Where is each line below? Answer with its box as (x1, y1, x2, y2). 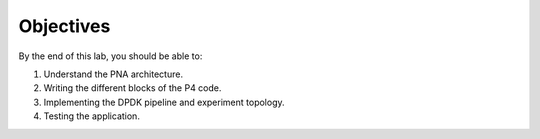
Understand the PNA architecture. (43, 68, 184, 80)
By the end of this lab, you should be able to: (18, 50, 203, 62)
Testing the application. (43, 110, 140, 122)
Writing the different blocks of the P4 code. (43, 82, 222, 94)
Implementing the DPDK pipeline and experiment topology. (43, 96, 285, 108)
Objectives (18, 15, 111, 37)
